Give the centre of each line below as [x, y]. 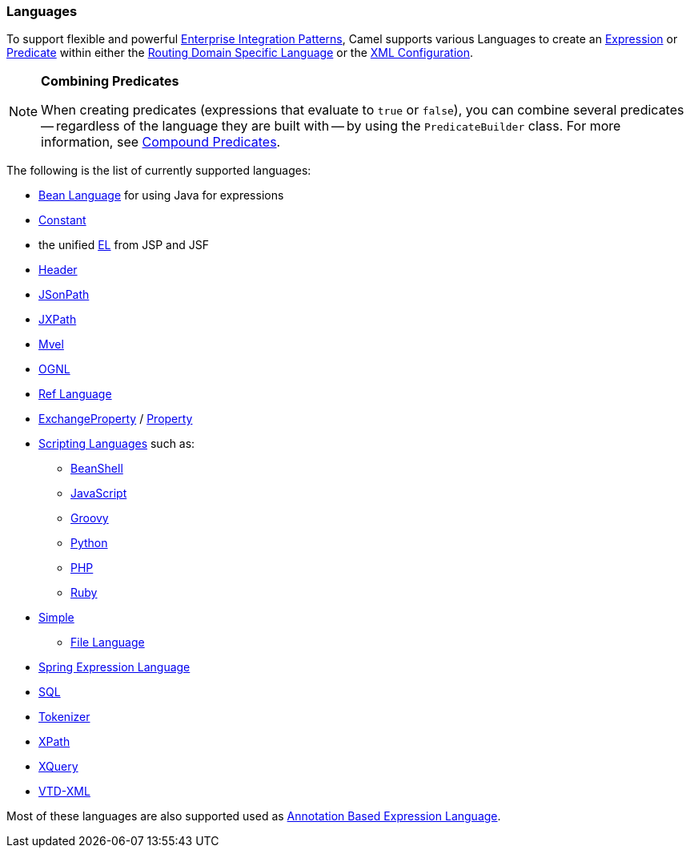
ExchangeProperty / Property [116, 419]
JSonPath [64, 295]
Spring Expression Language [114, 667]
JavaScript [99, 493]
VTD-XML [64, 792]
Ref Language [75, 394]
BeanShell [97, 469]
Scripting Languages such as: [117, 444]
